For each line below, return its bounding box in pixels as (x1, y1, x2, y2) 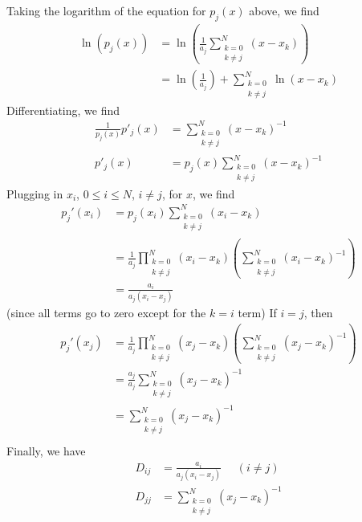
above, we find (249, 2, 319, 18)
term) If (238, 304, 277, 321)
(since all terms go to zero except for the (6, 304, 206, 321)
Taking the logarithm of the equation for (6, 2, 206, 18)
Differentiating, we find (6, 101, 120, 118)
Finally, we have (6, 442, 86, 459)
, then (303, 304, 333, 321)
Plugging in (6, 185, 63, 202)
